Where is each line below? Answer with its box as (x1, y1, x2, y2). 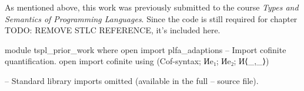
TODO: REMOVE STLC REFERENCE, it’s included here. (5, 24, 221, 36)
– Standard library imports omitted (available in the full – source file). (5, 74, 259, 86)
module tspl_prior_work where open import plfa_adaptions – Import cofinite (5, 43, 286, 55)
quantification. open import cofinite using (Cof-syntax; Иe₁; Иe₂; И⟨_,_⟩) (5, 55, 269, 67)
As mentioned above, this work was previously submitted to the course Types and (5, 1, 299, 13)
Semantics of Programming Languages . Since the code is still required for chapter (5, 12, 298, 24)
